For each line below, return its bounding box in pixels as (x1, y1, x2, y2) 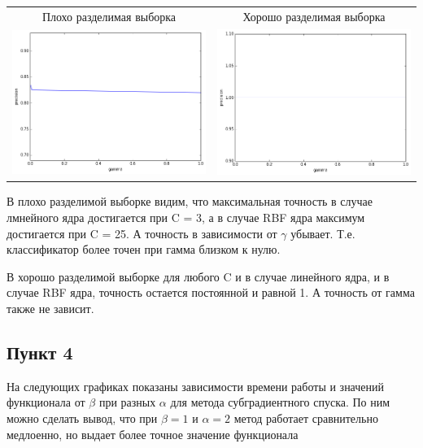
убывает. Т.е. (290, 224, 355, 241)
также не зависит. (7, 300, 94, 317)
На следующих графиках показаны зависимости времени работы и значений (7, 377, 385, 394)
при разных (98, 394, 156, 411)
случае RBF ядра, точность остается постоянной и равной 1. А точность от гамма (7, 284, 415, 301)
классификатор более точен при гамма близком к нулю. (7, 241, 281, 258)
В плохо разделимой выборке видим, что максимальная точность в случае (7, 193, 373, 210)
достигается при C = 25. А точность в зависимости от (7, 224, 277, 241)
